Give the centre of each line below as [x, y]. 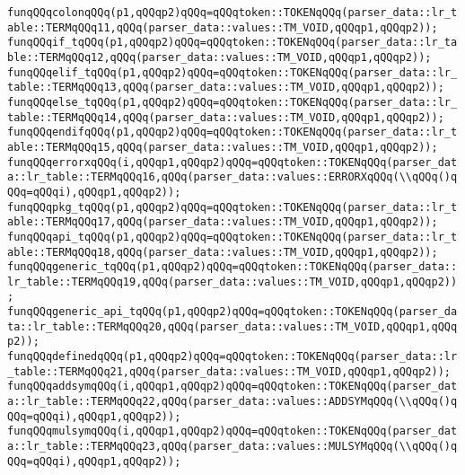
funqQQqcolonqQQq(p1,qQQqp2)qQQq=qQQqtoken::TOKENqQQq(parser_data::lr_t [232, 13]
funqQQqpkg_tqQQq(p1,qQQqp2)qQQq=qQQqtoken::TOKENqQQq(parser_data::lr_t [232, 207]
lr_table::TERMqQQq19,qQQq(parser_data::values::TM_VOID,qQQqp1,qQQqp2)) [232, 281]
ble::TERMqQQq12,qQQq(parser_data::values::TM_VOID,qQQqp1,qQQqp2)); [219, 57]
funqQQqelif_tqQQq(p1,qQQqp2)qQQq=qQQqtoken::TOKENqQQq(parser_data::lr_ [232, 72]
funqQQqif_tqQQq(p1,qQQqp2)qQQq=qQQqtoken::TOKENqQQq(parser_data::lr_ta [232, 43]
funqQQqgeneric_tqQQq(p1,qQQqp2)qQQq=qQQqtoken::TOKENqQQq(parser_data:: [232, 267]
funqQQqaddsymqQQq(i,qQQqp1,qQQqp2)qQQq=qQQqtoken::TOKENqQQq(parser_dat [232, 387]
